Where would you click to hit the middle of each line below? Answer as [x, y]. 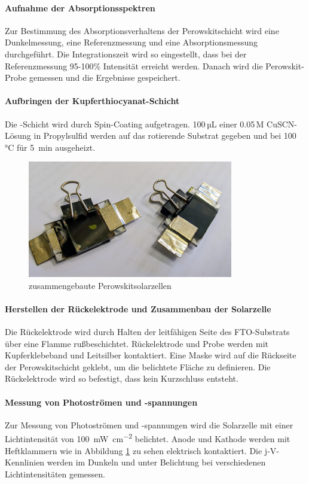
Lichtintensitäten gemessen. [55, 474]
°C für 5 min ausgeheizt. [50, 147]
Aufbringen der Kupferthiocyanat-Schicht [92, 101]
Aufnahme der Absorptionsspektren [80, 7]
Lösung [18, 136]
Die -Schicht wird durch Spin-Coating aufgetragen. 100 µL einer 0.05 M [134, 124]
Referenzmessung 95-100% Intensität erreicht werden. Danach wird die [134, 66]
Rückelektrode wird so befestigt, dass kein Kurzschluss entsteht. [122, 378]
